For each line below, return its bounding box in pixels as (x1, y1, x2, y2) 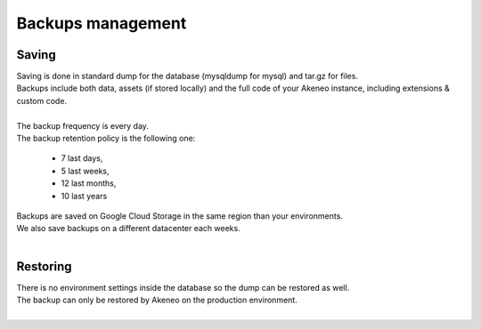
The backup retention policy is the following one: (16, 133, 196, 144)
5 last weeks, (61, 165, 110, 176)
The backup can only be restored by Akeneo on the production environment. (16, 294, 298, 306)
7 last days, (61, 153, 103, 164)
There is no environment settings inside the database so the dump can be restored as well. (16, 282, 350, 293)
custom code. (16, 95, 67, 106)
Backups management (16, 13, 187, 33)
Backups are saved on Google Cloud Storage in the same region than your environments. (16, 210, 343, 221)
